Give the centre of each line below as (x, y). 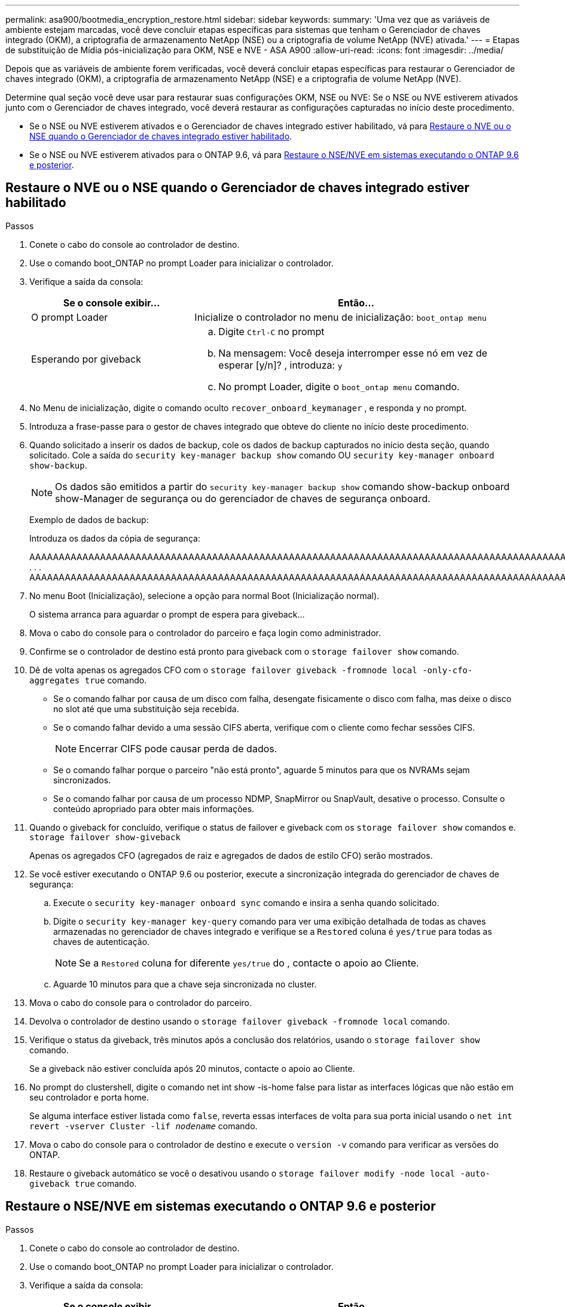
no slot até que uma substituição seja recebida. (146, 709)
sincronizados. (82, 780)
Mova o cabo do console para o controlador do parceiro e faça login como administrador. (205, 633)
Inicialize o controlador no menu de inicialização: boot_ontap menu (340, 317)
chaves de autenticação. (102, 941)
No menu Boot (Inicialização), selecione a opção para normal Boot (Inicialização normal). (204, 595)
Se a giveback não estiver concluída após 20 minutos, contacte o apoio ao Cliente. (192, 1068)
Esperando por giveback (86, 359)
